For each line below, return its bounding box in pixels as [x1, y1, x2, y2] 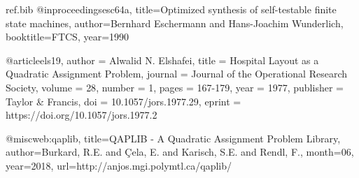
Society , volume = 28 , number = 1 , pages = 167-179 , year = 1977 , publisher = [6, 80, 344, 94]
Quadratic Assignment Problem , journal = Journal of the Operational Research [6, 66, 347, 81]
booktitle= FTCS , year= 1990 [6, 29, 129, 44]
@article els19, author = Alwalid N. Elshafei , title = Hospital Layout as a [6, 52, 319, 67]
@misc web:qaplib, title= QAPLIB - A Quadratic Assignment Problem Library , [6, 131, 341, 145]
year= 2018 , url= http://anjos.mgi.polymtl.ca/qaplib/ [6, 158, 232, 172]
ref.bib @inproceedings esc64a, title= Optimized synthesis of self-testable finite [6, 2, 337, 16]
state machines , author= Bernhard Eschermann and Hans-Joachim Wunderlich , [6, 15, 344, 30]
